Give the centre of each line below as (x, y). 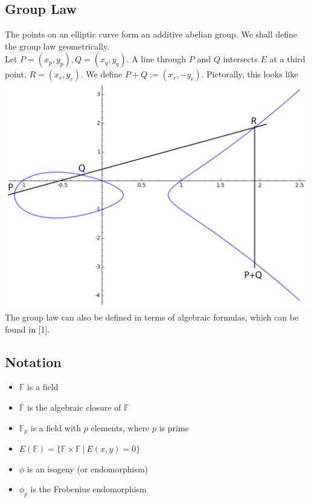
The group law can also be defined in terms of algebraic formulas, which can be (152, 317)
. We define (101, 74)
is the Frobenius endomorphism (88, 489)
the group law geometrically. (57, 46)
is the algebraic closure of (74, 407)
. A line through (156, 59)
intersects (240, 59)
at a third (287, 59)
